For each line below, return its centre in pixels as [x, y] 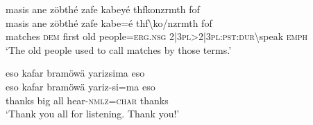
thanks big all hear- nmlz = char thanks [87, 100]
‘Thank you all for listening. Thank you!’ [93, 114]
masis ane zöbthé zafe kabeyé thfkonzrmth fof [103, 9]
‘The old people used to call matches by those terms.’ [119, 49]
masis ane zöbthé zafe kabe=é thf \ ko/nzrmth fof [109, 22]
